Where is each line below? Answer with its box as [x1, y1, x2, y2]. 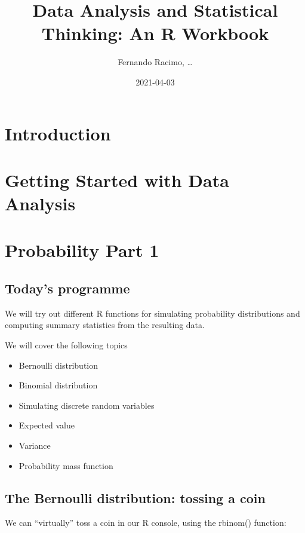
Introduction [5, 121, 111, 145]
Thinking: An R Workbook [41, 21, 269, 45]
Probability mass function [19, 459, 113, 471]
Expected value [19, 419, 75, 431]
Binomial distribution [19, 379, 98, 391]
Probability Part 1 [5, 238, 159, 262]
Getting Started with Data [5, 167, 229, 192]
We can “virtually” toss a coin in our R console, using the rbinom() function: [5, 516, 286, 529]
